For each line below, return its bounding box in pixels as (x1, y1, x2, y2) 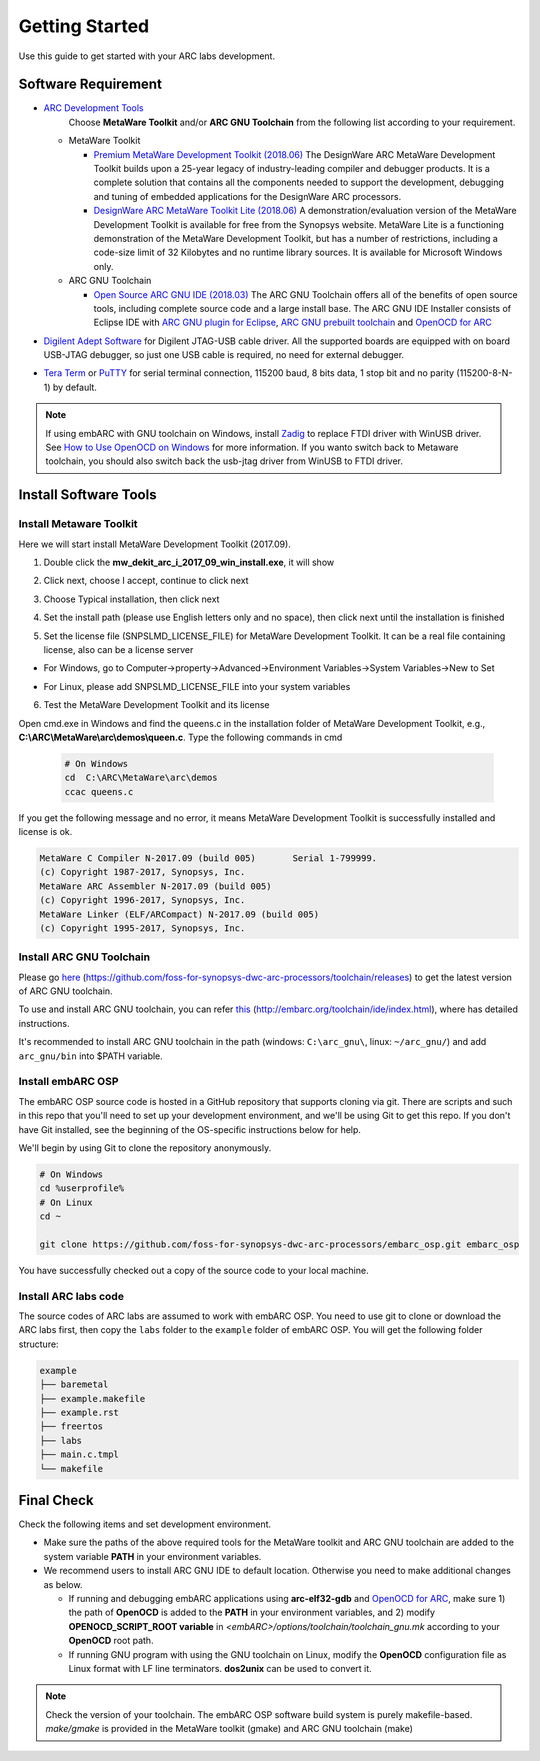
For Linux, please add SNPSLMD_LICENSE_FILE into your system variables (43, 680, 351, 692)
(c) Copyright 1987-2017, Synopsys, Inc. (39, 866, 246, 878)
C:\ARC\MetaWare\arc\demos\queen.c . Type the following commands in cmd (18, 731, 343, 743)
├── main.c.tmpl (39, 1449, 120, 1460)
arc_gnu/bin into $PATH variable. (18, 1050, 164, 1062)
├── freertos (39, 1421, 104, 1432)
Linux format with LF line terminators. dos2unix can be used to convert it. (68, 1662, 372, 1674)
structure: (18, 1338, 59, 1350)
